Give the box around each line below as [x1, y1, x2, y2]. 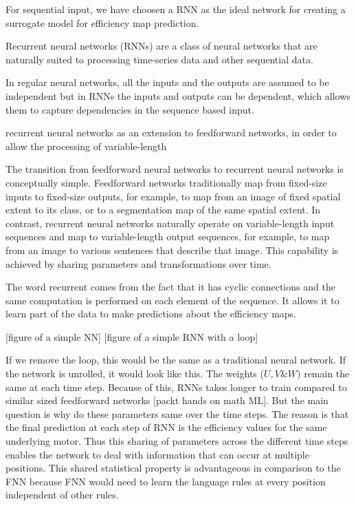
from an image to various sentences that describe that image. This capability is [5, 242, 339, 257]
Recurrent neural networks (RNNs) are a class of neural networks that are [5, 39, 318, 53]
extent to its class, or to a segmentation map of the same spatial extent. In [5, 202, 321, 217]
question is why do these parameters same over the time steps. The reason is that [5, 406, 349, 421]
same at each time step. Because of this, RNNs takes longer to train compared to [5, 379, 347, 394]
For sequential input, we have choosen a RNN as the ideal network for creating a [5, 2, 346, 16]
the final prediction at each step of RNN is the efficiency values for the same [5, 420, 327, 434]
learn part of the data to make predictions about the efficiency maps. [5, 306, 296, 321]
